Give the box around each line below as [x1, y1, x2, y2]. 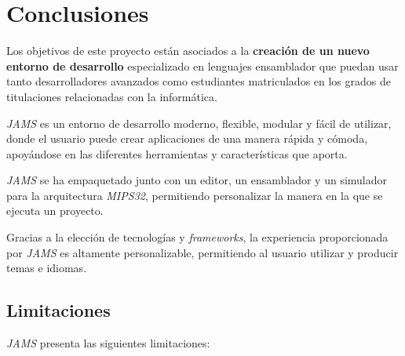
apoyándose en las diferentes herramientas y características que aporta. [6, 145, 348, 162]
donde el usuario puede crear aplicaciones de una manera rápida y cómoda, [6, 130, 368, 147]
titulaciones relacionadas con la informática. [6, 88, 217, 104]
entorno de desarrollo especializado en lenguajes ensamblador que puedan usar [6, 57, 399, 74]
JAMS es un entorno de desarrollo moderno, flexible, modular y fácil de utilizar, [6, 114, 392, 131]
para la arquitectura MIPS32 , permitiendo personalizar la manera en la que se [6, 187, 383, 203]
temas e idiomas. [6, 260, 87, 276]
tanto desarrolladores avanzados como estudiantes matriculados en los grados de [6, 73, 391, 89]
